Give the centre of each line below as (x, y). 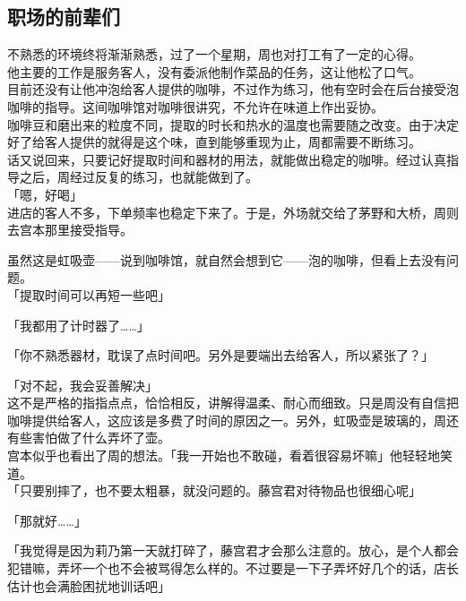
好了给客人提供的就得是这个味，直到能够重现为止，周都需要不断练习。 (214, 142)
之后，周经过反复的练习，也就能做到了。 (138, 177)
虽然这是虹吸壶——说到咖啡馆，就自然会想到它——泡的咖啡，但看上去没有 (227, 259)
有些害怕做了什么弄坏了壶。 (89, 438)
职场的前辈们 (64, 17)
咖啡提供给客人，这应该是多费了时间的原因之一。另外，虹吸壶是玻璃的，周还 (233, 420)
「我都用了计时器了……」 (78, 325)
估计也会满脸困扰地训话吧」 (89, 585)
